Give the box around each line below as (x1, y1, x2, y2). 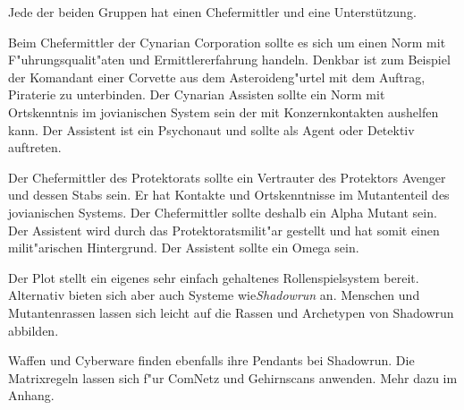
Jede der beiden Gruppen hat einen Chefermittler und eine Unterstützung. (8, 3, 417, 21)
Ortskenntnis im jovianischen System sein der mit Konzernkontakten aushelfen (8, 102, 439, 121)
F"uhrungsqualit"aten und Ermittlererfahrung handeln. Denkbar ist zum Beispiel (8, 50, 451, 69)
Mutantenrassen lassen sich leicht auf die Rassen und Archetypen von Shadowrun (8, 303, 454, 321)
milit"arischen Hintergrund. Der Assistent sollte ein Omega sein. (8, 238, 359, 257)
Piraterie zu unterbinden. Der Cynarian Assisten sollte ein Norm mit (8, 85, 385, 104)
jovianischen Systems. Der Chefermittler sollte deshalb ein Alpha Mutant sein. (8, 202, 437, 221)
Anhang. (8, 386, 55, 405)
